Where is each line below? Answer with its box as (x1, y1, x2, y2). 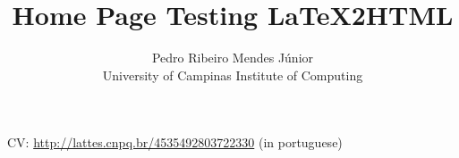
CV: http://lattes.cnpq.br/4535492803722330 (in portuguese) (7, 133, 343, 152)
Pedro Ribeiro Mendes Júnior (151, 48, 314, 67)
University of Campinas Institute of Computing (102, 65, 363, 84)
